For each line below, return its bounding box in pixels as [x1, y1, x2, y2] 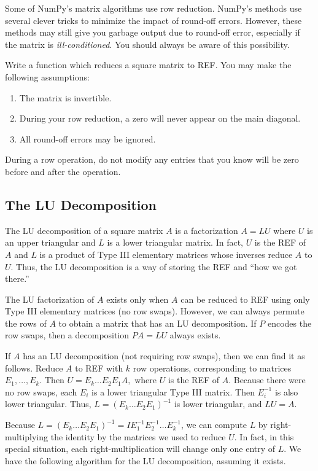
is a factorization [175, 224, 238, 236]
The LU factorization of [5, 292, 95, 305]
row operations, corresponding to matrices [133, 361, 292, 374]
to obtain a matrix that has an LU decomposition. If [58, 316, 257, 329]
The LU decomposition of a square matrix [5, 224, 163, 236]
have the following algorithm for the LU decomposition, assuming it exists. [5, 454, 286, 467]
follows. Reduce [5, 361, 63, 374]
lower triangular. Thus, [5, 397, 91, 410]
